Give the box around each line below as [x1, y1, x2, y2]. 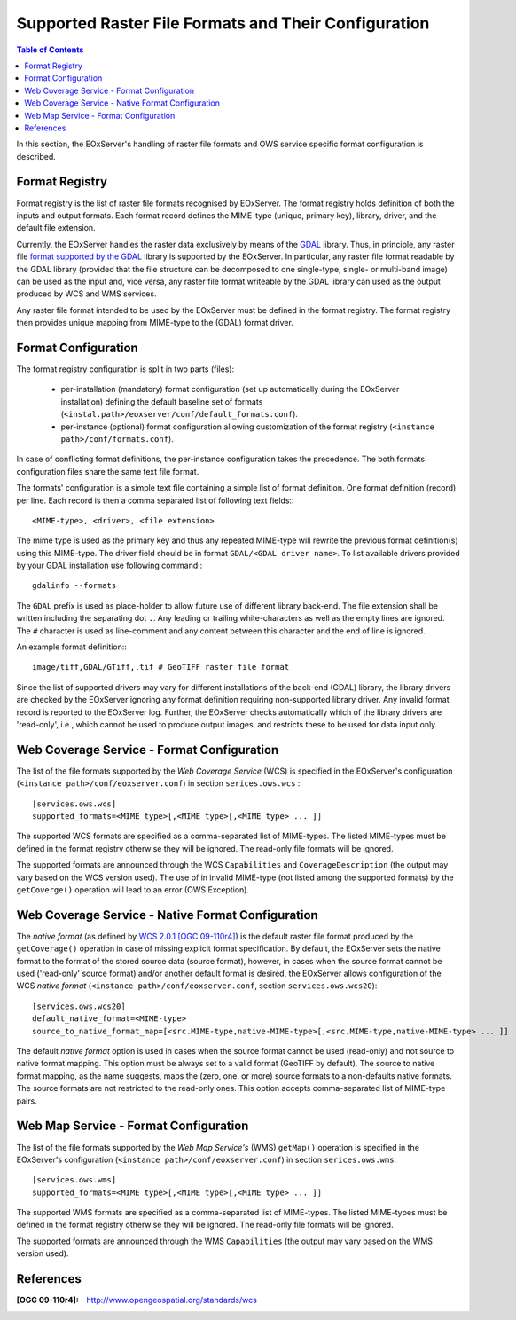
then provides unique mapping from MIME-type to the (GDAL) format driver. [16, 318, 294, 328]
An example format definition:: [16, 641, 128, 652]
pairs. [16, 1096, 37, 1106]
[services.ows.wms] [32, 1175, 117, 1185]
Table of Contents [16, 44, 84, 55]
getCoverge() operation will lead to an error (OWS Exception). [16, 884, 250, 895]
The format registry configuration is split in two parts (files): [16, 364, 235, 374]
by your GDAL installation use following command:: [16, 560, 203, 571]
